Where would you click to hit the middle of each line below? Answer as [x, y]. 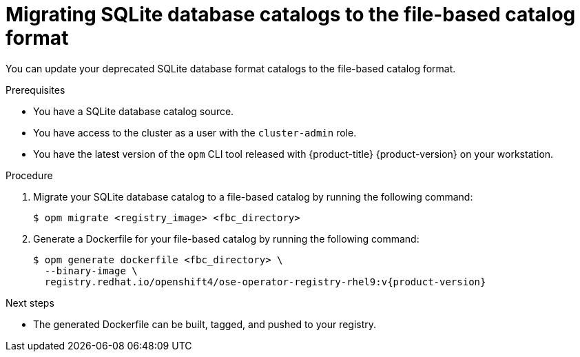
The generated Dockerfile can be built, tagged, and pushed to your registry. [205, 324]
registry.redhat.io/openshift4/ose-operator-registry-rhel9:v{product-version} [265, 282]
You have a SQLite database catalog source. [134, 111]
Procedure [29, 175]
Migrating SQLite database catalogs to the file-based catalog [291, 14]
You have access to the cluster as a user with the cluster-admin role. [195, 132]
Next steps [30, 303]
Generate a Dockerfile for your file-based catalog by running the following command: [226, 238]
